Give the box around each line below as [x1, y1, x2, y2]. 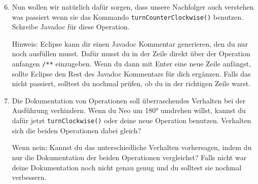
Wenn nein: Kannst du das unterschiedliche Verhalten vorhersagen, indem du [12, 142, 252, 153]
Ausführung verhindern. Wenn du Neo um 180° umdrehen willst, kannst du [12, 105, 246, 116]
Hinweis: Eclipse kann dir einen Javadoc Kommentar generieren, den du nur [12, 38, 248, 49]
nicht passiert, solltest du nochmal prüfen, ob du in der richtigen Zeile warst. [12, 78, 251, 89]
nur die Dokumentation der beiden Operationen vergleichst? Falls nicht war [12, 152, 247, 162]
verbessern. [12, 172, 47, 182]
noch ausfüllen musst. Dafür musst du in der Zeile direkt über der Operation [12, 48, 250, 59]
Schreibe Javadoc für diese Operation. [12, 21, 130, 32]
